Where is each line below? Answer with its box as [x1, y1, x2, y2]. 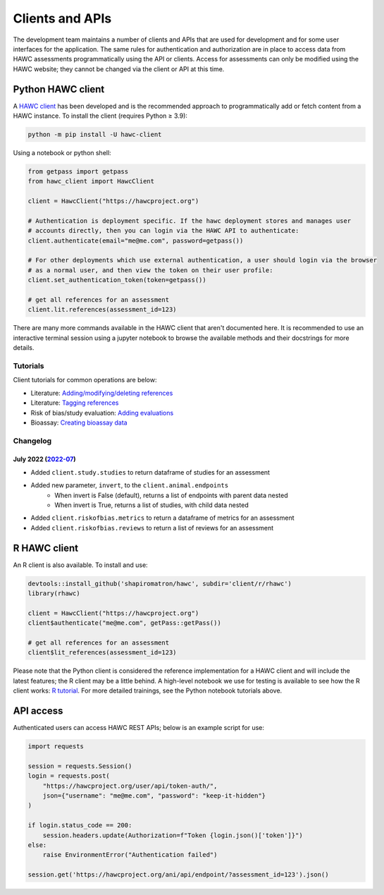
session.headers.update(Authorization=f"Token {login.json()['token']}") [42, 831, 303, 839]
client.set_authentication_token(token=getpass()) [27, 276, 207, 284]
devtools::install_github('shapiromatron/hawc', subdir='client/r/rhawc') [27, 579, 292, 587]
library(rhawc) [27, 590, 80, 597]
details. [13, 343, 35, 352]
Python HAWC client [13, 83, 105, 95]
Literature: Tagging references [30, 398, 119, 407]
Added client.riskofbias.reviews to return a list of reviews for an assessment [30, 523, 274, 532]
